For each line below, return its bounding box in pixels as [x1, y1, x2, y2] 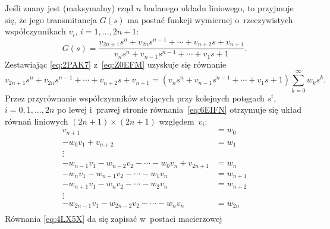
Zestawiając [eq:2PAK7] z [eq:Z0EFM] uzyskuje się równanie [5, 58, 227, 70]
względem [159, 114, 194, 127]
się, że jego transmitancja [5, 13, 97, 26]
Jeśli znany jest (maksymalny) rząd [5, 2, 134, 14]
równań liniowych [5, 114, 68, 127]
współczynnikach [5, 25, 66, 37]
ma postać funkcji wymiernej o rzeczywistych [127, 13, 293, 26]
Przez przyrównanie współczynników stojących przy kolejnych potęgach [5, 91, 265, 104]
